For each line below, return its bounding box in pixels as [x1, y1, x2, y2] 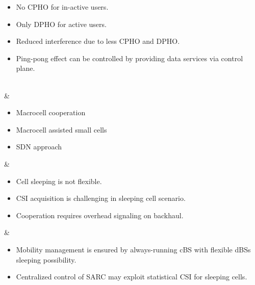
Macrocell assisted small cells [16, 124, 107, 135]
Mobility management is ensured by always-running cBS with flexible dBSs [16, 244, 251, 254]
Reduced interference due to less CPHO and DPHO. [16, 36, 180, 46]
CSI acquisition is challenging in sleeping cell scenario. [16, 193, 186, 203]
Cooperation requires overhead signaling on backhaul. [16, 210, 184, 220]
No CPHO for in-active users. [16, 2, 109, 12]
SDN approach [16, 141, 62, 152]
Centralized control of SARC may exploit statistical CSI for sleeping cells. [16, 271, 247, 282]
